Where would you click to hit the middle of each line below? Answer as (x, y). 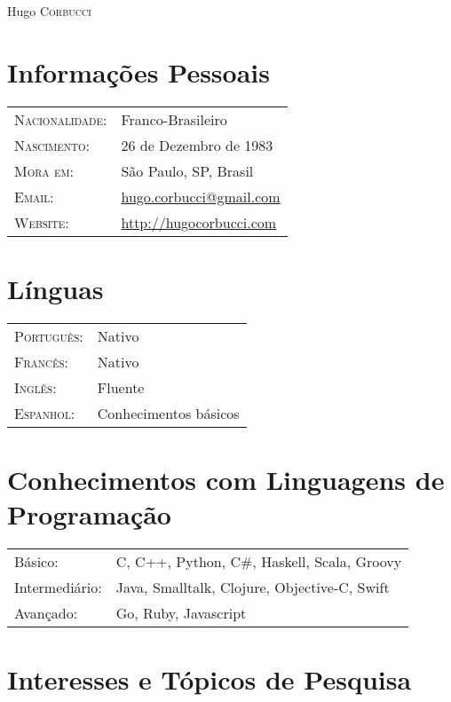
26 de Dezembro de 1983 (197, 145)
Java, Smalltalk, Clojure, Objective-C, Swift (253, 588)
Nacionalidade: (61, 119)
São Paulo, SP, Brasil (187, 170)
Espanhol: (45, 413)
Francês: (42, 361)
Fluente (121, 387)
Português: (49, 335)
